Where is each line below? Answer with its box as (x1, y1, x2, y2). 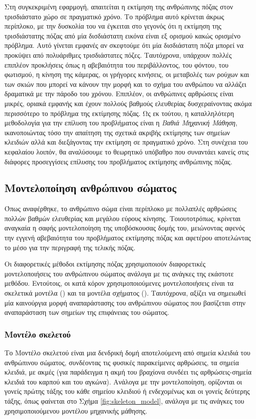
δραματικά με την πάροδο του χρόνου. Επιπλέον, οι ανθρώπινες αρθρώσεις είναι (4, 88, 233, 99)
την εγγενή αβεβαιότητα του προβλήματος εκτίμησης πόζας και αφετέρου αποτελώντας (4, 232, 251, 243)
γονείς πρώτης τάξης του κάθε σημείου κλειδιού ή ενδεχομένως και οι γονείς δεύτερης (4, 386, 250, 396)
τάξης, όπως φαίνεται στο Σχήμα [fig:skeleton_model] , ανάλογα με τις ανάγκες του (4, 396, 244, 406)
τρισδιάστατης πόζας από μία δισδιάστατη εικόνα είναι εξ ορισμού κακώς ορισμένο (4, 30, 241, 40)
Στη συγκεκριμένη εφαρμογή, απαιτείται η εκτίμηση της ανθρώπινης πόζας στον (4, 1, 233, 11)
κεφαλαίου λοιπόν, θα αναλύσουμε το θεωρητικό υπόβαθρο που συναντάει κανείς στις (4, 146, 249, 156)
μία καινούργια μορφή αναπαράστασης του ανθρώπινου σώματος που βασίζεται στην (4, 297, 246, 307)
